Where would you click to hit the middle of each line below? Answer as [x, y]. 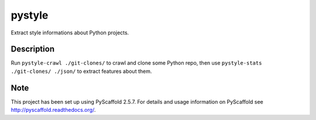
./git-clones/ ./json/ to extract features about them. [81, 71]
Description [33, 49]
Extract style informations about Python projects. [70, 33]
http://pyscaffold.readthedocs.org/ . [53, 110]
